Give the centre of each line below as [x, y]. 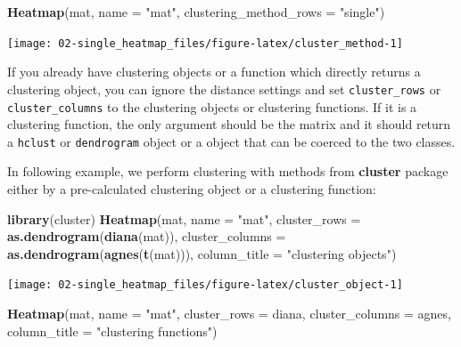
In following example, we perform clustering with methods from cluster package [228, 171]
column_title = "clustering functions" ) [112, 331]
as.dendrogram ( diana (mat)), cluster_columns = [147, 236]
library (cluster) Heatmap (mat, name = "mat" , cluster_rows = [184, 218]
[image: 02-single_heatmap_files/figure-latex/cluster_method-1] [205, 43]
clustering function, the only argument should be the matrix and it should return [229, 124]
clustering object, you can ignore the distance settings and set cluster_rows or [224, 89]
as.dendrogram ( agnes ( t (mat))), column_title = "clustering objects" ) [202, 253]
